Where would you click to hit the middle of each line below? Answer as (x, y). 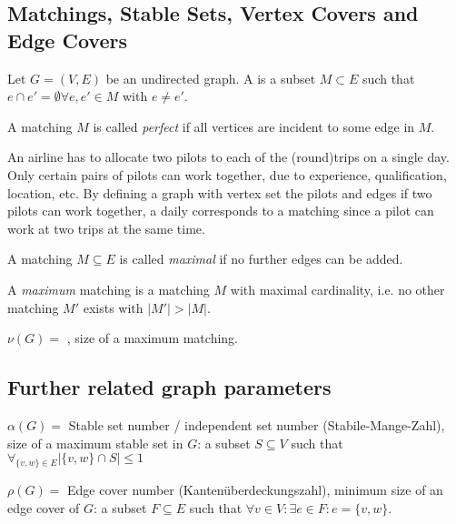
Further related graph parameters (169, 387)
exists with (113, 307)
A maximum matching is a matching (109, 289)
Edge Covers (67, 40)
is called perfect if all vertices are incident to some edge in (254, 126)
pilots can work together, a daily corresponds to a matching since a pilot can (221, 211)
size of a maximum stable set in (95, 443)
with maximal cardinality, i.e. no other (337, 289)
